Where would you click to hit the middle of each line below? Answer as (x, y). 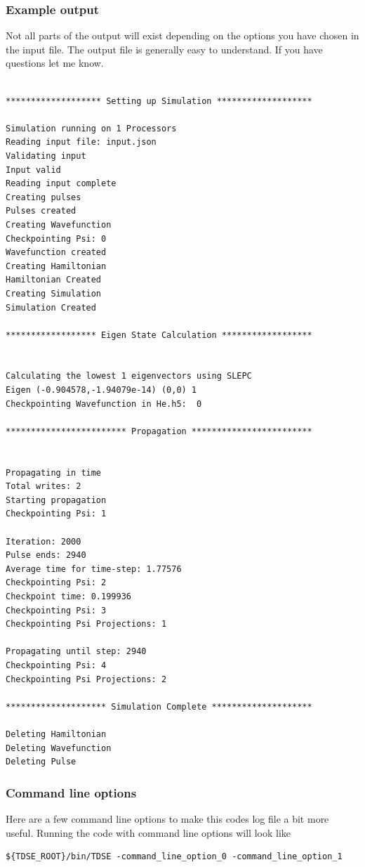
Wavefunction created (56, 253)
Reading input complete (61, 184)
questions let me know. (55, 63)
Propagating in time (54, 472)
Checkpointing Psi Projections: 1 (86, 624)
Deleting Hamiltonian (56, 734)
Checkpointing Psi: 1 (56, 514)
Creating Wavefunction (59, 224)
